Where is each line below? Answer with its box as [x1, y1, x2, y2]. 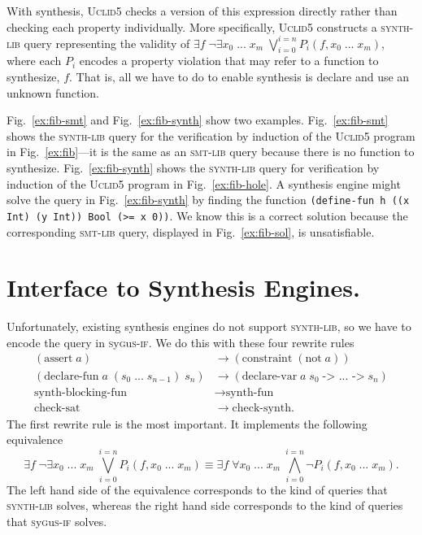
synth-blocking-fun [34, 386, 128, 398]
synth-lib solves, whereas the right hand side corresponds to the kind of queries [7, 497, 403, 514]
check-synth [232, 402, 291, 414]
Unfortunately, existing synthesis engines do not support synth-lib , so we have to [7, 318, 411, 335]
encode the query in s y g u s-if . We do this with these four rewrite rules [7, 333, 355, 350]
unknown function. [7, 84, 99, 101]
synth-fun [225, 386, 274, 398]
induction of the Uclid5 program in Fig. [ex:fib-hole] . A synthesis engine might [7, 175, 401, 192]
